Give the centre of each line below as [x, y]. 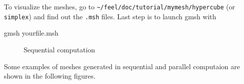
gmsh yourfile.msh [31, 33]
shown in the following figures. [50, 76]
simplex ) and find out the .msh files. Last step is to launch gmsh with [110, 16]
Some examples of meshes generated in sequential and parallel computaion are [122, 66]
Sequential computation [59, 49]
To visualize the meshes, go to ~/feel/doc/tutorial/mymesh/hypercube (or [120, 6]
